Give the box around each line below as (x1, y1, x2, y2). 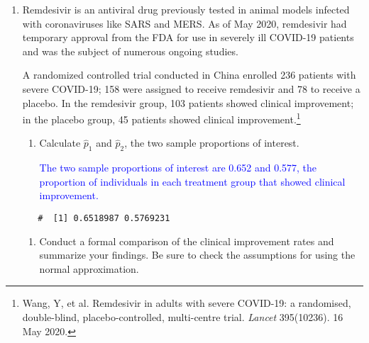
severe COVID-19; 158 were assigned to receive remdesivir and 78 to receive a (22, 81, 360, 96)
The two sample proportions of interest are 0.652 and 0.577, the (39, 160, 317, 175)
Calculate (39, 135, 81, 150)
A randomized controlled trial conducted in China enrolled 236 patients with (22, 67, 356, 82)
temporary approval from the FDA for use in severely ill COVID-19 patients (22, 30, 354, 45)
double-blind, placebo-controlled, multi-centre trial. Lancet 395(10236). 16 (22, 310, 343, 325)
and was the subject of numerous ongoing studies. (22, 43, 238, 58)
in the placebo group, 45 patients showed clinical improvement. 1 (22, 110, 301, 126)
